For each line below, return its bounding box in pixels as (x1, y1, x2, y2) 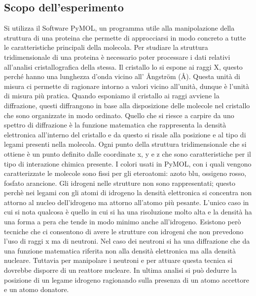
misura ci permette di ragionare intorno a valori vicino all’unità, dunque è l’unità (4, 81, 249, 91)
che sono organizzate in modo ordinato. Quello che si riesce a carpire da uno (4, 110, 234, 120)
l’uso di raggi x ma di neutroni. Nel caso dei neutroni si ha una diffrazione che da (4, 236, 250, 246)
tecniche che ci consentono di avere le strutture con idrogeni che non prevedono (4, 226, 244, 236)
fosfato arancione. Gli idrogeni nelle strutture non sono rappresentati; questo (4, 177, 235, 188)
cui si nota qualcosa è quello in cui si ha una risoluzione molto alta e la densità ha (4, 207, 252, 217)
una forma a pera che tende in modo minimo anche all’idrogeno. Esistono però (4, 216, 241, 227)
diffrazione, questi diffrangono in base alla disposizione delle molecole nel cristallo (4, 100, 250, 110)
